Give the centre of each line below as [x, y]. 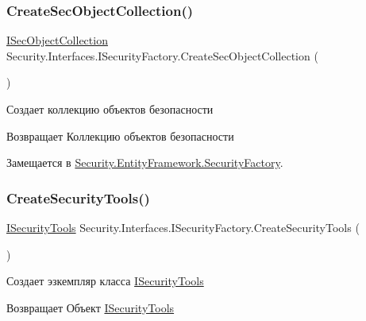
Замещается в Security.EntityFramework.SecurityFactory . [145, 162]
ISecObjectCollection [57, 40]
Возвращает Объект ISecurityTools [91, 307]
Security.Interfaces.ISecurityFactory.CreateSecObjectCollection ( [162, 55]
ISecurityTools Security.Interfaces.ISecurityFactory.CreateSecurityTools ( [183, 227]
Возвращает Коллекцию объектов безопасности [120, 135]
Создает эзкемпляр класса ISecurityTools [105, 281]
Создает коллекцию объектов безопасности [110, 109]
